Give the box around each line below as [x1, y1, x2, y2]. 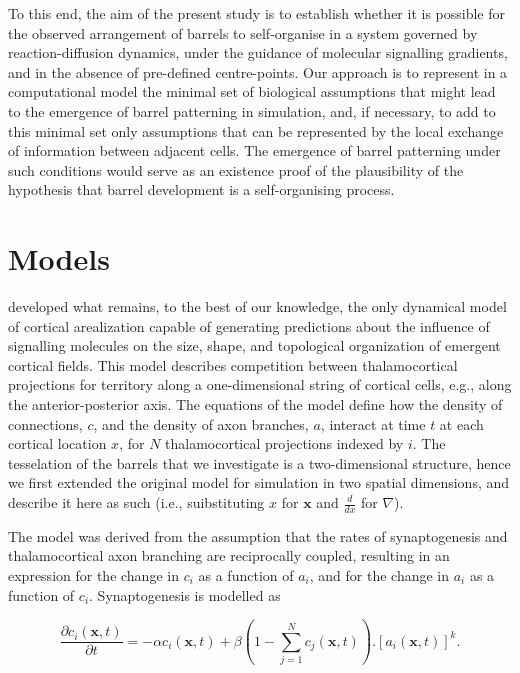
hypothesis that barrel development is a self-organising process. [8, 179, 395, 200]
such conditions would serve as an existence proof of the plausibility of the [8, 159, 464, 180]
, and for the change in [309, 565, 450, 586]
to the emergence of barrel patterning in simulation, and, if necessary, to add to [8, 100, 496, 121]
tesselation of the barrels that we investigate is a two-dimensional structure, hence [8, 452, 511, 473]
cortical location [8, 433, 107, 454]
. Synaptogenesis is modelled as [89, 584, 281, 605]
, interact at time [320, 413, 426, 434]
